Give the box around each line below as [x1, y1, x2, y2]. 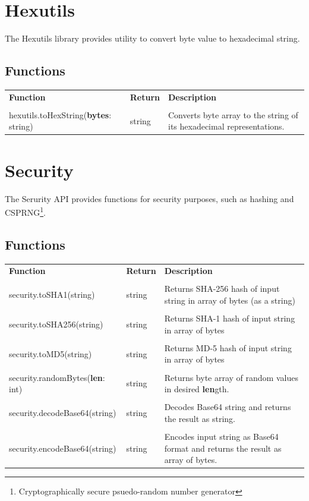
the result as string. [164, 412, 235, 424]
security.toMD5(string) [9, 347, 92, 360]
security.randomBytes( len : [9, 371, 105, 383]
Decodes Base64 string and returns [164, 401, 291, 413]
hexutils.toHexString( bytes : [9, 108, 112, 121]
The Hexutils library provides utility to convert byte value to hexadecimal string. [5, 32, 300, 45]
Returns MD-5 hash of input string [164, 341, 292, 354]
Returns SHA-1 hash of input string [164, 312, 295, 324]
